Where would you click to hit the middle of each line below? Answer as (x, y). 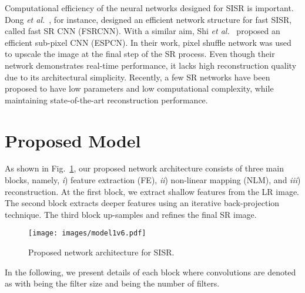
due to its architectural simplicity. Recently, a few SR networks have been (138, 77)
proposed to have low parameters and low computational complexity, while (139, 88)
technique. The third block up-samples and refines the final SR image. (131, 214)
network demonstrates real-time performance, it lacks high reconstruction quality (151, 65)
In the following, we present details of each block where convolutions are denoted (150, 272)
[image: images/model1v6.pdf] (87, 233)
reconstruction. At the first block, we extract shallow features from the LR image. (152, 191)
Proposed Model (73, 140)
